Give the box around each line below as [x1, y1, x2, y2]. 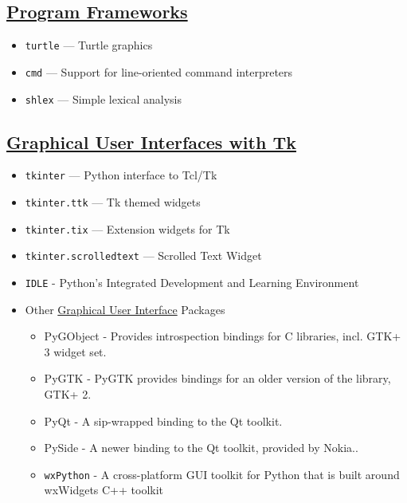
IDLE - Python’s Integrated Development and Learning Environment [25, 274, 359, 290]
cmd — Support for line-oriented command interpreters [25, 63, 293, 80]
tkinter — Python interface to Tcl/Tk [25, 167, 217, 183]
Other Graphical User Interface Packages [25, 301, 225, 317]
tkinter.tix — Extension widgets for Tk [25, 220, 230, 237]
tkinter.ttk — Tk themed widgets [25, 194, 201, 210]
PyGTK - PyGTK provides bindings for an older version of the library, [44, 370, 391, 387]
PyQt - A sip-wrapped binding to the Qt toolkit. [44, 412, 283, 429]
